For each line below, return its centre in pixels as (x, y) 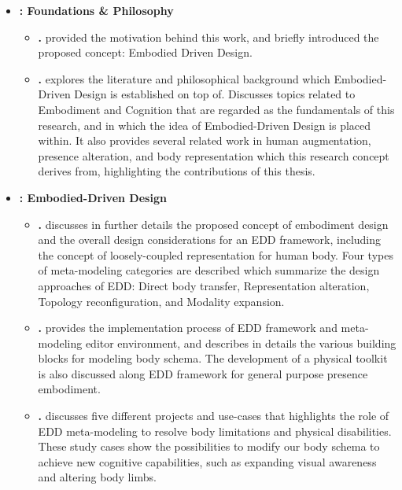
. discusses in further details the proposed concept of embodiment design (213, 224)
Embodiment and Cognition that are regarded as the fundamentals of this (216, 109)
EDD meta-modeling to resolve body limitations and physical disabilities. (215, 431)
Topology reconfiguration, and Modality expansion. (161, 301)
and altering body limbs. (97, 477)
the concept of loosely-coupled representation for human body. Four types (216, 254)
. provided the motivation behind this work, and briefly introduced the (208, 37)
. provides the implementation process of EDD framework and (188, 328)
